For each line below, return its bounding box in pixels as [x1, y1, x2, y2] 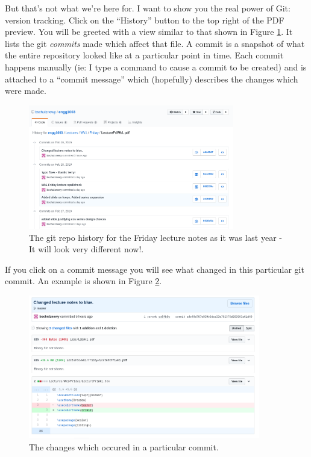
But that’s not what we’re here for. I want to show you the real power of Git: [5, 2, 291, 14]
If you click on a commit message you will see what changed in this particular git [5, 263, 304, 275]
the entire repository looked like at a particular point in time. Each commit [5, 49, 284, 61]
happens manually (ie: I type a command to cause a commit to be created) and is [5, 60, 307, 73]
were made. [5, 84, 46, 97]
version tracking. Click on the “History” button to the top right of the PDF [5, 13, 284, 26]
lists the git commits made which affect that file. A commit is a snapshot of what [5, 37, 305, 49]
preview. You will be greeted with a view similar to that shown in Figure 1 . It [5, 25, 293, 38]
